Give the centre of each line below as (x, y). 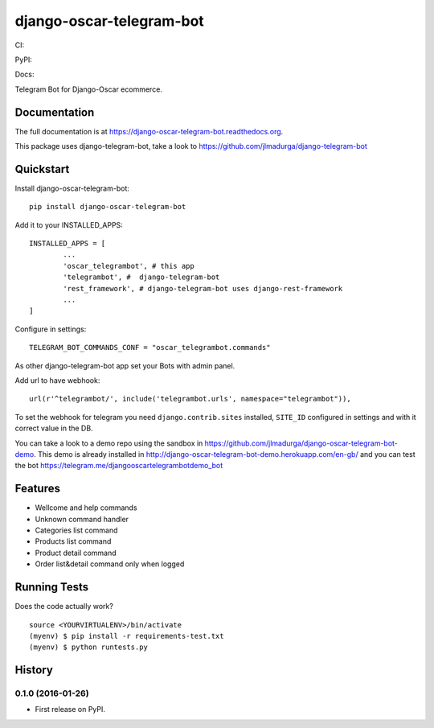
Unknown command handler (82, 519)
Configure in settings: (51, 329)
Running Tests (51, 587)
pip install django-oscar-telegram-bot (108, 207)
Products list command (73, 541)
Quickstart (42, 169)
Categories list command (76, 530)
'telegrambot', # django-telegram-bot (141, 277)
